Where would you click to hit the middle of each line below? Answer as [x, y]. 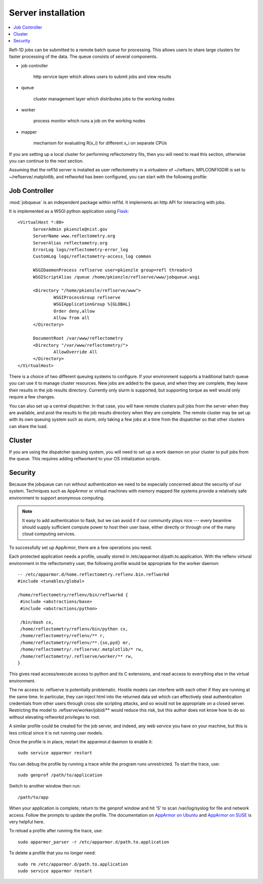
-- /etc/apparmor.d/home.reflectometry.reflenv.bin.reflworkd [94, 574]
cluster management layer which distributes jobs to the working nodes [104, 99]
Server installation [47, 13]
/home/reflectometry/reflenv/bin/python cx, [74, 629]
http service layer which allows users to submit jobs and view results [102, 76]
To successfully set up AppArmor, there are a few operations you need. [81, 547]
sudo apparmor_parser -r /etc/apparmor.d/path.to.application [94, 842]
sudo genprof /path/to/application [60, 775]
